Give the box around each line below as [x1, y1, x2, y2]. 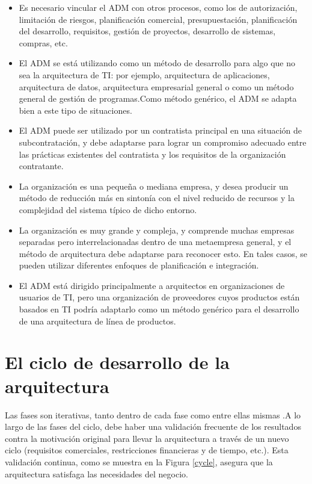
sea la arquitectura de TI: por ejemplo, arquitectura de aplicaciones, [19, 68, 270, 81]
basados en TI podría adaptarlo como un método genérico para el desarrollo [19, 303, 299, 315]
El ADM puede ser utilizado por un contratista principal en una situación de [19, 124, 302, 137]
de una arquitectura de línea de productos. [19, 314, 176, 327]
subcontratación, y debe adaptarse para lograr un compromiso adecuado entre [19, 135, 307, 148]
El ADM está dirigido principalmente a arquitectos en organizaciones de [19, 279, 285, 291]
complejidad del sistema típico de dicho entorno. [19, 203, 197, 216]
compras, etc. [19, 36, 68, 49]
